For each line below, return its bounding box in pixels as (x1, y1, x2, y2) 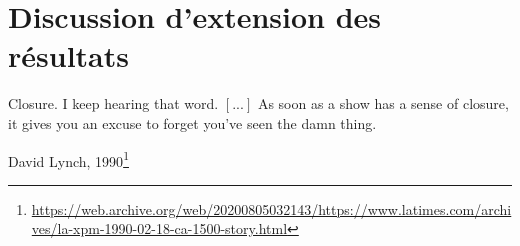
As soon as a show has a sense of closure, (257, 93, 509, 114)
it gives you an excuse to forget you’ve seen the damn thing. (8, 112, 377, 133)
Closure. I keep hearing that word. (8, 93, 219, 114)
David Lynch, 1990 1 (8, 147, 129, 171)
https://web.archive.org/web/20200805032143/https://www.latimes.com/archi (31, 198, 512, 219)
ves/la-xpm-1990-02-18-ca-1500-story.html (31, 218, 288, 239)
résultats (8, 35, 129, 76)
